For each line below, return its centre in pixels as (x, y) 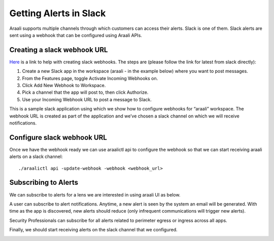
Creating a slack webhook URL (59, 50)
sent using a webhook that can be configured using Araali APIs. (76, 35)
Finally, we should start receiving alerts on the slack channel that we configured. (93, 230)
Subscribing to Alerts (44, 183)
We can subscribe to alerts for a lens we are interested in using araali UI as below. (95, 194)
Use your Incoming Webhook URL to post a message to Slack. (87, 99)
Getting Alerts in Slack (58, 13)
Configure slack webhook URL (58, 137)
